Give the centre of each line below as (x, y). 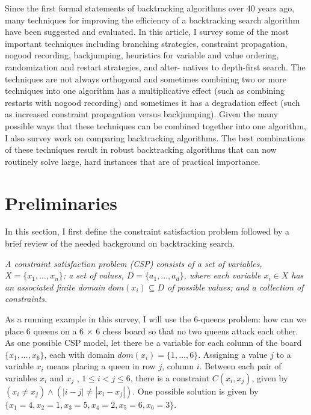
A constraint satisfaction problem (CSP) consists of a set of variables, (134, 263)
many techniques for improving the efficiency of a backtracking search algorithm (152, 20)
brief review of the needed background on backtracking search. (120, 243)
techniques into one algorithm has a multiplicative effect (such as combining (145, 91)
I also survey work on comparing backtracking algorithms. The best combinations (155, 137)
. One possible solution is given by (196, 391)
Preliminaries (61, 202)
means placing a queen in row (101, 366)
